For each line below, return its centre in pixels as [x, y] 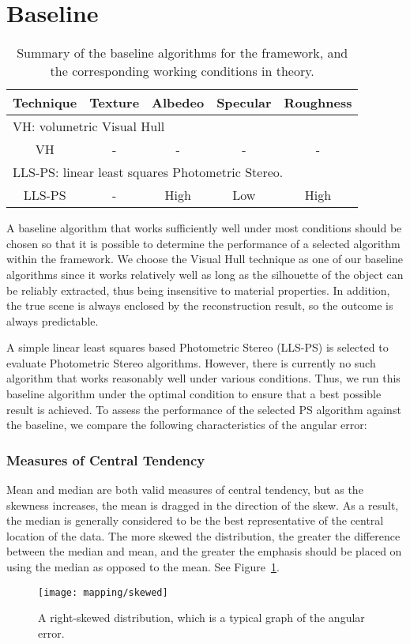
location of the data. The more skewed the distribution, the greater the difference [203, 535]
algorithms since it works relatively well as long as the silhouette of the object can [205, 274]
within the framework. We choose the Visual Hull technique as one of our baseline [205, 259]
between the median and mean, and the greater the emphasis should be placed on [204, 551]
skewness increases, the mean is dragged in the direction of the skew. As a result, [203, 505]
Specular [244, 103]
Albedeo [178, 103]
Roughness [318, 103]
